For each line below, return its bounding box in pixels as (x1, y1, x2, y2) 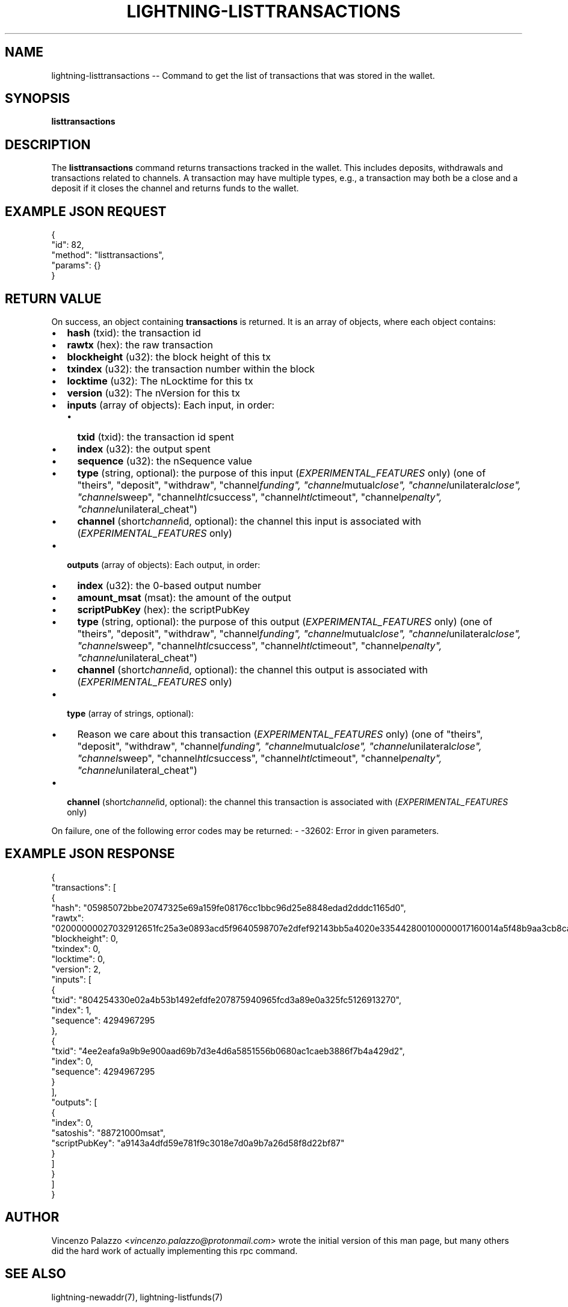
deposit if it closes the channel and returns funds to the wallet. (51, 183, 299, 194)
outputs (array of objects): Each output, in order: (67, 559, 261, 570)
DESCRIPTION (5, 137, 91, 152)
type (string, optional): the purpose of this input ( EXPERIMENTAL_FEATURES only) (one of (77, 466, 486, 479)
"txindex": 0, (51, 943, 100, 954)
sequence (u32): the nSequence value (77, 454, 252, 467)
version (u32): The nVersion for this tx (67, 386, 241, 399)
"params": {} (51, 260, 101, 271)
